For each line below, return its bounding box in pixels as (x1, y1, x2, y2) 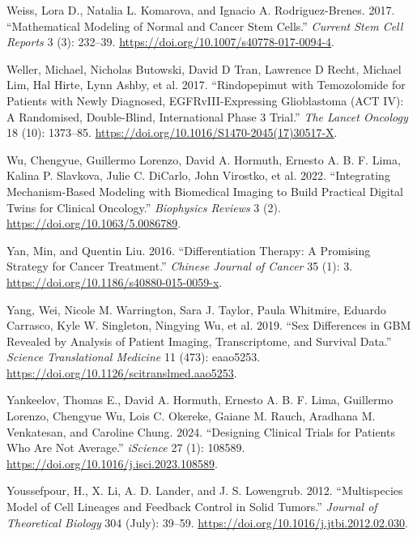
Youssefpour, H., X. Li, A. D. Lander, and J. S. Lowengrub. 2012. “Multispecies (6, 482, 403, 499)
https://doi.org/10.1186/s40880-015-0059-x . (6, 273, 223, 290)
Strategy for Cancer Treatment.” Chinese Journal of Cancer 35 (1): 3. (6, 258, 353, 275)
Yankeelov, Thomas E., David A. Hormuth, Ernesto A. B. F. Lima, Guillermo (6, 391, 394, 408)
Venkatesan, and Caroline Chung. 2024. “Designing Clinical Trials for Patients (6, 423, 395, 440)
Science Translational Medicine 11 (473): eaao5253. (6, 348, 261, 365)
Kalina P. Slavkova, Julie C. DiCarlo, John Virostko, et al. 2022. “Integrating (6, 167, 390, 184)
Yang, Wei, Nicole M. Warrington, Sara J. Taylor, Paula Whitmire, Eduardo (6, 300, 386, 318)
